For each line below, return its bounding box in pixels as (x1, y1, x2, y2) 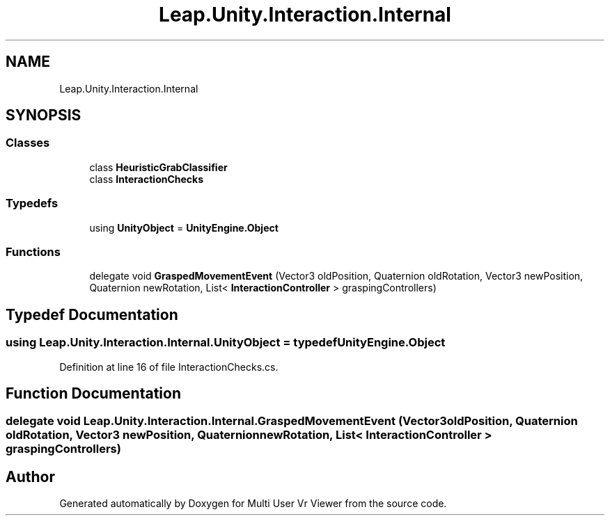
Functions (6, 244, 61, 259)
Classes (6, 136, 50, 150)
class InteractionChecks (89, 173, 204, 185)
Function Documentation (6, 384, 181, 402)
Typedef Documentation (6, 305, 178, 323)
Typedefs (6, 196, 58, 211)
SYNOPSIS (6, 106, 81, 125)
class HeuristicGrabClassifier (89, 161, 228, 173)
